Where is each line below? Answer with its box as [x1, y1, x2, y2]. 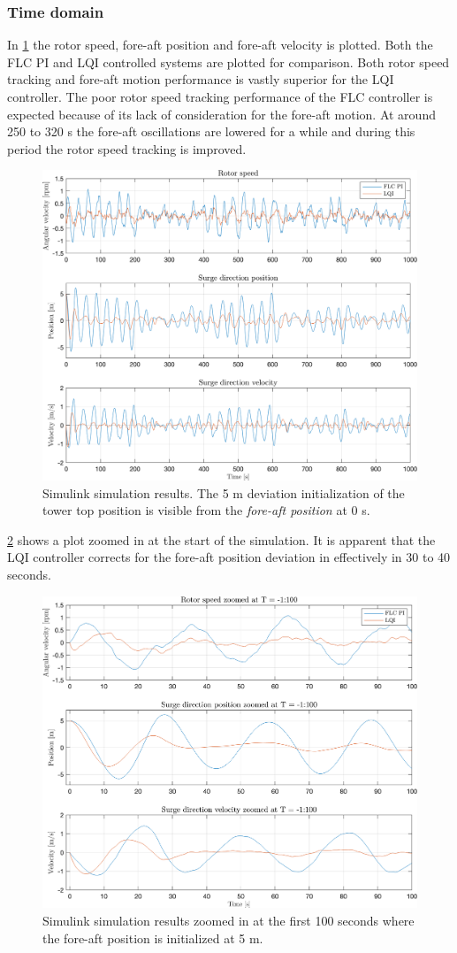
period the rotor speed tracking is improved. [7, 139, 247, 158]
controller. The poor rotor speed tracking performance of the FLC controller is [7, 88, 433, 105]
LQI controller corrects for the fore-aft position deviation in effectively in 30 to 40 [7, 548, 451, 566]
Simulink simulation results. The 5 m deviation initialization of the [42, 483, 405, 502]
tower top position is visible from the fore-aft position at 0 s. [42, 501, 370, 519]
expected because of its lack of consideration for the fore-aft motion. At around [7, 104, 436, 123]
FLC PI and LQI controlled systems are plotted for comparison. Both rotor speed [7, 52, 450, 71]
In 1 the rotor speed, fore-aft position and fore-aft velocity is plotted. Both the [7, 35, 433, 54]
